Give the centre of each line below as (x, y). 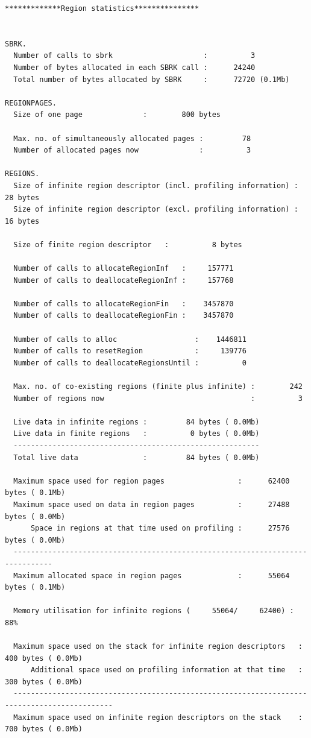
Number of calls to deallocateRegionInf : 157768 (124, 280)
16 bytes (22, 221)
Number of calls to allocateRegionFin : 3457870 (124, 304)
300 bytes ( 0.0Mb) (44, 682)
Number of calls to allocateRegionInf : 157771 (124, 269)
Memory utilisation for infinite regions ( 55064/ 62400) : (154, 611)
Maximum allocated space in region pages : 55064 (152, 576)
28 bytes (22, 197)
